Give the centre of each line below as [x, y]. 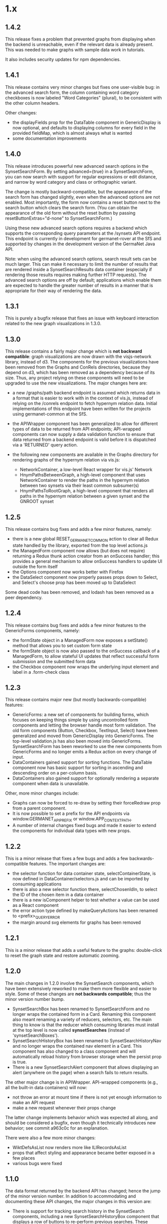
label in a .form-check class [41, 672]
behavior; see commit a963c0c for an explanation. [57, 1128]
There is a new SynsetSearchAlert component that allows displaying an [85, 1067]
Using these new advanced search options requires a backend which [76, 228]
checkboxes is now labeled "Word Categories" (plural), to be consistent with [83, 97]
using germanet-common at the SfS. [50, 414]
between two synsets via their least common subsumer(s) [79, 485]
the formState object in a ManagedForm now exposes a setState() [80, 640]
